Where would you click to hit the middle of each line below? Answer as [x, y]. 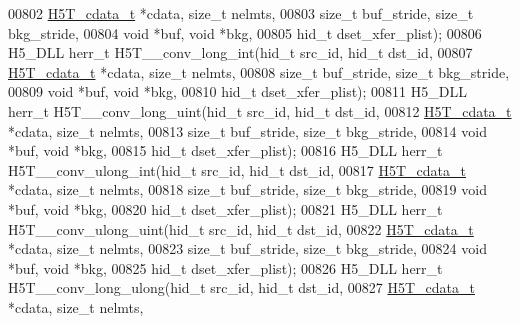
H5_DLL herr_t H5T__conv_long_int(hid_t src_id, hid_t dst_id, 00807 [240, 52]
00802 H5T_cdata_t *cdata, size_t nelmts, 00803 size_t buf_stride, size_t [241, 13]
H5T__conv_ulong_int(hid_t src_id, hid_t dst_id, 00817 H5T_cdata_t [237, 169]
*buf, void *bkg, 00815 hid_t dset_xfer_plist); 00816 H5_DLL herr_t [225, 150]
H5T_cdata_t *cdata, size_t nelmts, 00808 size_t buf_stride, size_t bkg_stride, [259, 71]
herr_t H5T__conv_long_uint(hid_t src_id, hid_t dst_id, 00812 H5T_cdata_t [260, 110]
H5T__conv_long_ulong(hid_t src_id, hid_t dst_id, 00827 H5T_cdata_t [241, 287]
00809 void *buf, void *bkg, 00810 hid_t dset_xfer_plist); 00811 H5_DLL [237, 91]
